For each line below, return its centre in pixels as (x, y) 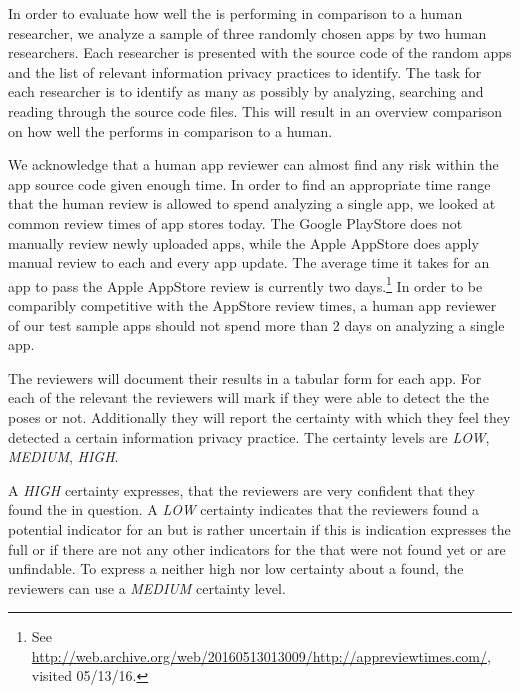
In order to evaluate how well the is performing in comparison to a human (235, 13)
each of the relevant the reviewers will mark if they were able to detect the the (248, 397)
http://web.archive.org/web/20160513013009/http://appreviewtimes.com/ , (261, 655)
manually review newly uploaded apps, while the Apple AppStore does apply (243, 242)
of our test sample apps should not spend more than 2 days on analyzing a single (256, 324)
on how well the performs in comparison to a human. (170, 130)
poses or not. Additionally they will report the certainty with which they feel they (259, 416)
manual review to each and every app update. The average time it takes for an (249, 262)
